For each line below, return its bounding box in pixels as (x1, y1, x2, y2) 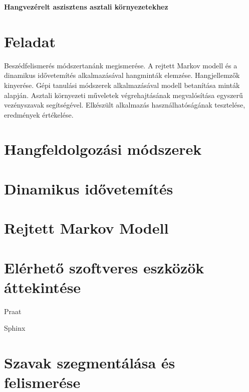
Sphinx (4, 323, 26, 333)
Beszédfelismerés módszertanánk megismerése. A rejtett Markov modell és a (4, 60, 237, 70)
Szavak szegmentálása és (4, 352, 175, 373)
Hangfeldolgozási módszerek (4, 139, 202, 159)
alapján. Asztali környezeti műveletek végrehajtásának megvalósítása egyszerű (4, 89, 243, 100)
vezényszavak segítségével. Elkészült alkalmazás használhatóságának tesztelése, (4, 100, 245, 110)
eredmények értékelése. (4, 109, 74, 120)
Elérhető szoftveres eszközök (4, 257, 204, 277)
